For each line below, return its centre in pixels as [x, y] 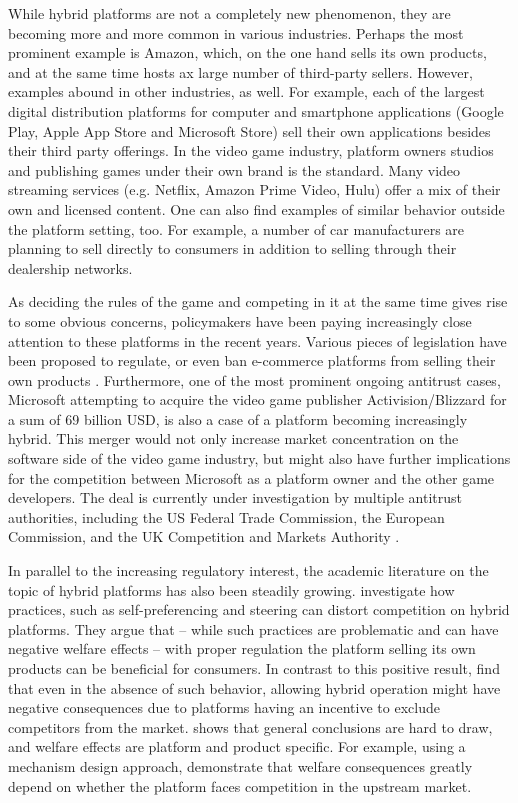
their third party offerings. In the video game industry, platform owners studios [251, 150]
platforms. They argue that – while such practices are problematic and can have [253, 628]
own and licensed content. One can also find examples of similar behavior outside [256, 208]
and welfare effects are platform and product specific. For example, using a [237, 746]
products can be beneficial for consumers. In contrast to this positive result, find [254, 668]
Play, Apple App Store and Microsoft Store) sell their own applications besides [249, 130]
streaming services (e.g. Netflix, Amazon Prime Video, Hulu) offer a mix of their [254, 189]
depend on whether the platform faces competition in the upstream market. [240, 785]
